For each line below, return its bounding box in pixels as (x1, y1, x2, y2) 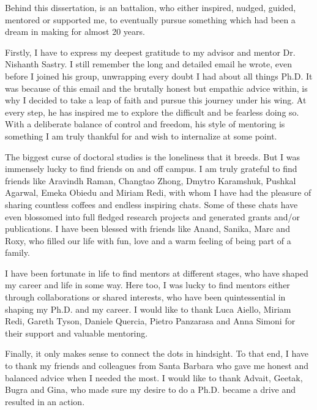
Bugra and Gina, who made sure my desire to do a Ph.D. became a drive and (5, 383, 296, 396)
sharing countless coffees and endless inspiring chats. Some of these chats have (5, 198, 298, 211)
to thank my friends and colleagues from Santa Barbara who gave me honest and (5, 359, 309, 372)
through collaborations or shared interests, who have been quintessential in (5, 291, 286, 304)
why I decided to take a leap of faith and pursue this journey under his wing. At (5, 94, 307, 106)
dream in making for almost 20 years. (5, 25, 145, 38)
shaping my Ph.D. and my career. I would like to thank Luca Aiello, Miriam (5, 302, 291, 315)
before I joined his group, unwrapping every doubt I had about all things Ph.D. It (5, 69, 313, 82)
